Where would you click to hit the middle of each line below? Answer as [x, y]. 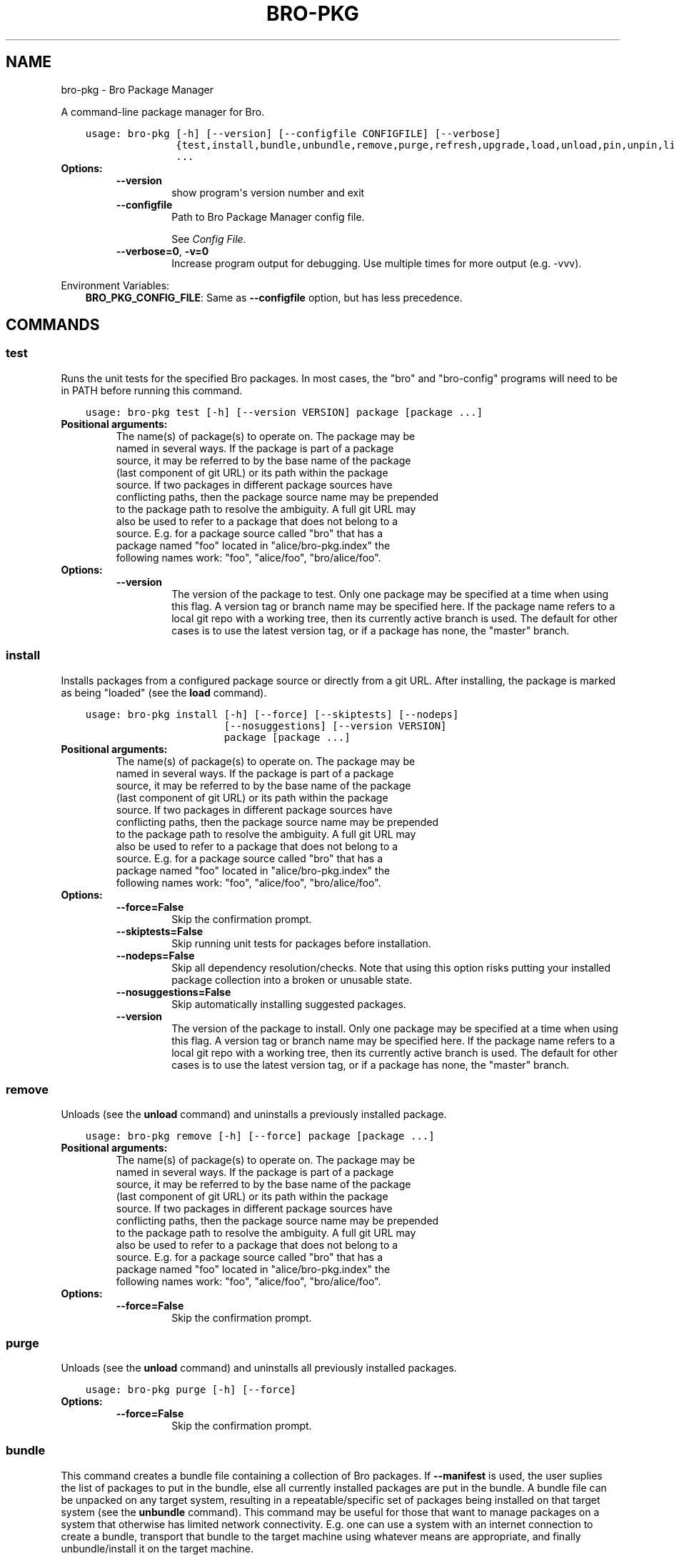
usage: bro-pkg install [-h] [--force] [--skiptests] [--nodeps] [272, 714]
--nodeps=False [155, 955]
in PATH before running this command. [152, 390]
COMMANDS [53, 325]
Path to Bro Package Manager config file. [268, 216]
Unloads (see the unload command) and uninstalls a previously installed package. [254, 1114]
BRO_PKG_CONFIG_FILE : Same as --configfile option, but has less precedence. [274, 297]
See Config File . [209, 239]
